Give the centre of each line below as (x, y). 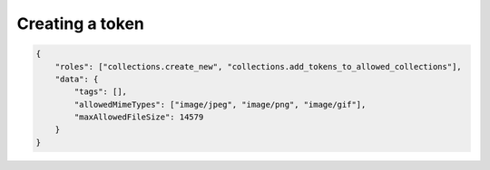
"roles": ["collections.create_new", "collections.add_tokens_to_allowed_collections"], (258, 66)
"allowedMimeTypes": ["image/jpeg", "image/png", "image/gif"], (220, 104)
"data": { (77, 79)
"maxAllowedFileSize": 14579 (139, 117)
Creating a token (80, 24)
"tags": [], (100, 92)
